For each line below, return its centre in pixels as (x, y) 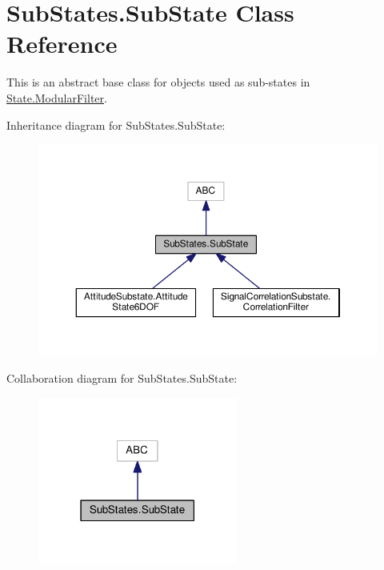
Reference (62, 44)
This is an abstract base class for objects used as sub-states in (158, 82)
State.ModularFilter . (57, 97)
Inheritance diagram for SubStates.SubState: (116, 124)
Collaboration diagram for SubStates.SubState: (122, 377)
